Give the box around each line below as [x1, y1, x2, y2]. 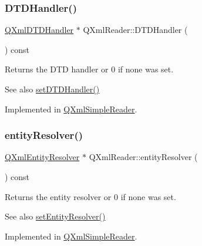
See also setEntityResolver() [5, 210, 106, 222]
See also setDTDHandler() [5, 83, 100, 95]
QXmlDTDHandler [5, 24, 74, 36]
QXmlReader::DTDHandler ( [83, 24, 188, 36]
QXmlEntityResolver [5, 151, 80, 163]
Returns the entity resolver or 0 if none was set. [5, 190, 176, 202]
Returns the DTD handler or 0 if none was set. [5, 63, 174, 75]
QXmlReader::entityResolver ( [89, 151, 198, 163]
